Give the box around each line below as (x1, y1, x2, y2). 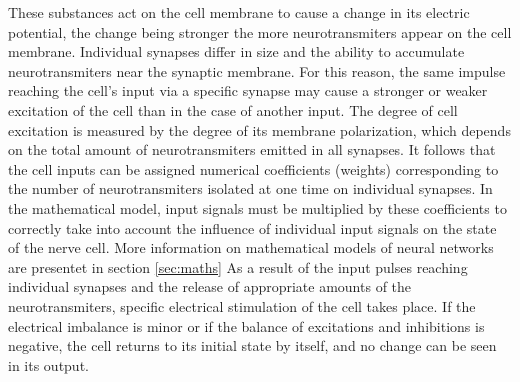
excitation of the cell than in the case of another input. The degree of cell (8, 99, 458, 120)
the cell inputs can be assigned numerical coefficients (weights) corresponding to (8, 158, 499, 179)
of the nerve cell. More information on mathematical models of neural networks (8, 237, 494, 258)
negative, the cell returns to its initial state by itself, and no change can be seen (8, 335, 497, 356)
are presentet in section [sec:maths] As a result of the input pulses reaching (8, 256, 468, 277)
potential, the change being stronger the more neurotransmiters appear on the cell (8, 21, 512, 42)
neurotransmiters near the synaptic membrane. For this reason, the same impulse (8, 60, 506, 81)
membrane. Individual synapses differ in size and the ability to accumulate (8, 41, 465, 62)
